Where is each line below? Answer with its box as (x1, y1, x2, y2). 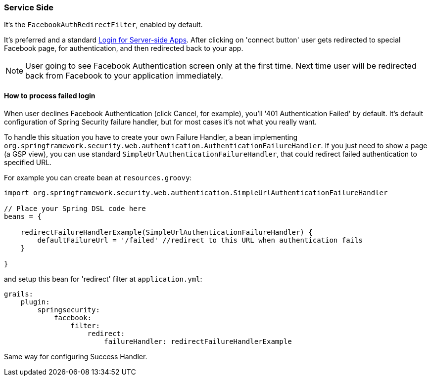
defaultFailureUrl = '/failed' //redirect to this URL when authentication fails (37, 236, 363, 244)
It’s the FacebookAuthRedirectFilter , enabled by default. (4, 20, 203, 29)
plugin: (20, 297, 50, 306)
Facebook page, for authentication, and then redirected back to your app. (4, 44, 243, 53)
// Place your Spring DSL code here (4, 204, 146, 212)
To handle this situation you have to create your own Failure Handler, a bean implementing (4, 132, 298, 141)
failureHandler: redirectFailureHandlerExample (104, 337, 292, 345)
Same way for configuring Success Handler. (4, 352, 147, 361)
